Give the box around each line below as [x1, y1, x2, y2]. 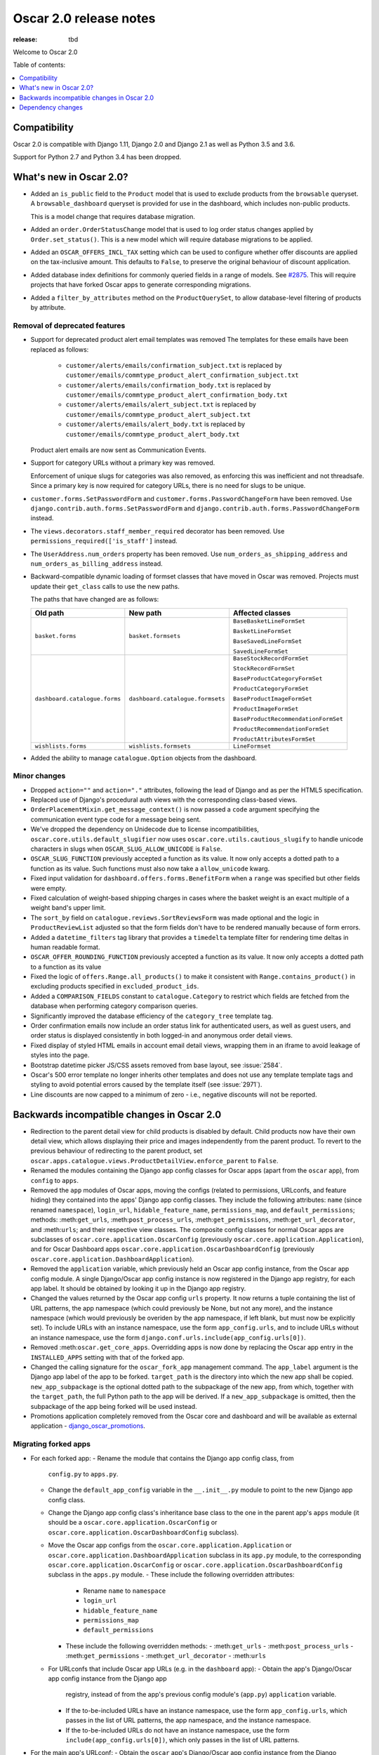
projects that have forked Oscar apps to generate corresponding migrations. [30, 281, 252, 289]
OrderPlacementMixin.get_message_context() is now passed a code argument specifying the [30, 805, 320, 814]
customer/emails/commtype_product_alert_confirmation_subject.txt [65, 371, 300, 379]
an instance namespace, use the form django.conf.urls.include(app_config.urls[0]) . [30, 1333, 307, 1342]
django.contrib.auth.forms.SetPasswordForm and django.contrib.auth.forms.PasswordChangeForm [30, 504, 360, 512]
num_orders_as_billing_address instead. [30, 559, 163, 568]
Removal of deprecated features [13, 320, 126, 330]
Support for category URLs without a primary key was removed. [30, 458, 215, 467]
